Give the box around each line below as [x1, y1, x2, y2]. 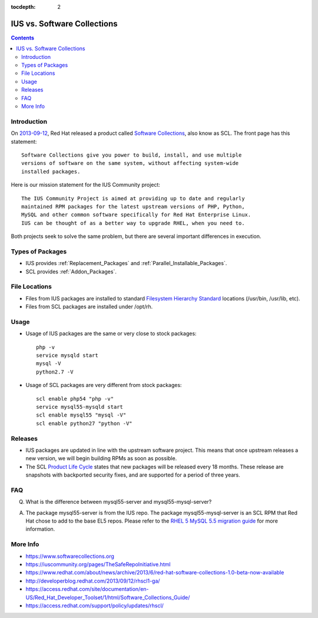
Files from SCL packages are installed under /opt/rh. [25, 303, 153, 310]
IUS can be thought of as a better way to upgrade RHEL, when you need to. [21, 220, 245, 226]
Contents [11, 34, 35, 41]
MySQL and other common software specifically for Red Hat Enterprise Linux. [21, 211, 251, 218]
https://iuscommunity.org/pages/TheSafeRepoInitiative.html [25, 560, 171, 568]
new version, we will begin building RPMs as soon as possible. [25, 455, 177, 462]
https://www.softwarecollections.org [25, 553, 115, 560]
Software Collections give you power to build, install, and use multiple [21, 151, 242, 158]
